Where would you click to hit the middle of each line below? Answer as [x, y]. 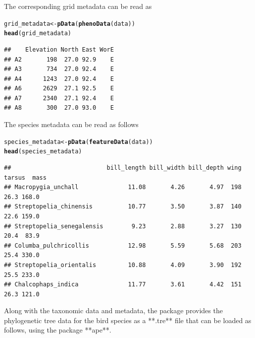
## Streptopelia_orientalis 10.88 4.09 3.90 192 [123, 265]
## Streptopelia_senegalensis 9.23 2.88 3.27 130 [123, 226]
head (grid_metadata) [38, 34]
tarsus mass [25, 177]
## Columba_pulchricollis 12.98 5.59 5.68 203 [123, 245]
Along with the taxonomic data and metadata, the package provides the [113, 310]
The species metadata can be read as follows [71, 124]
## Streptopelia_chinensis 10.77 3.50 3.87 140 [123, 207]
